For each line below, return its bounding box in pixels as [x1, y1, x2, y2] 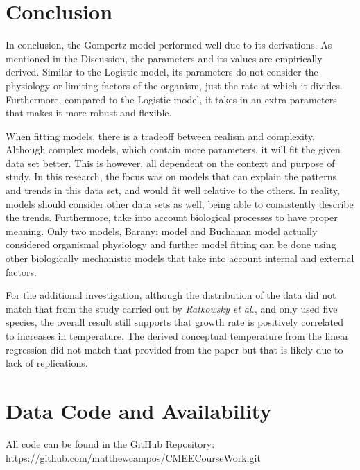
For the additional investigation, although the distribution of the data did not [6, 288, 336, 302]
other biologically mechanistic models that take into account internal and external [6, 251, 354, 266]
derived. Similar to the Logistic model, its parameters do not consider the [6, 64, 318, 79]
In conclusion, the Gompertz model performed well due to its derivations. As [6, 37, 332, 52]
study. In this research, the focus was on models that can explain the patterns [6, 169, 337, 184]
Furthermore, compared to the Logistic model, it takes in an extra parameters [6, 92, 337, 106]
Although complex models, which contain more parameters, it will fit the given [6, 142, 341, 157]
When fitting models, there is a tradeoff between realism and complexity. [6, 128, 315, 143]
